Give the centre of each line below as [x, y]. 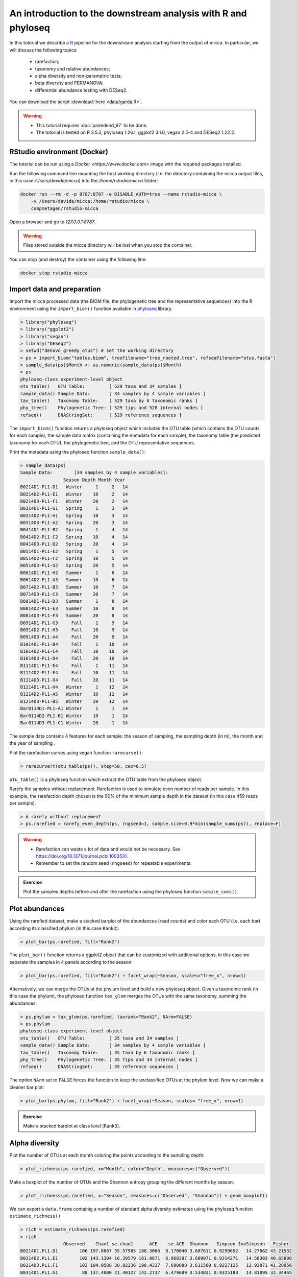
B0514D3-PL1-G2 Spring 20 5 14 [74, 565]
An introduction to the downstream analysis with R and [128, 13]
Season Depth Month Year [94, 480]
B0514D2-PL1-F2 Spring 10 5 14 [74, 559]
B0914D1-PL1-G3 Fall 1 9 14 [74, 623]
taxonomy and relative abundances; [72, 68]
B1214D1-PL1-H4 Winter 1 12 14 [74, 687]
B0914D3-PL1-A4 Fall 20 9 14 [74, 637]
